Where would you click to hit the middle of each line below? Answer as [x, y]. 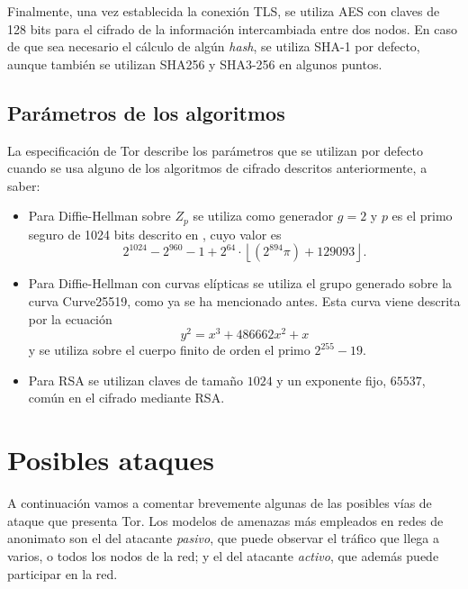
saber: [24, 185]
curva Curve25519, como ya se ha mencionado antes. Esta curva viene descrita [244, 301]
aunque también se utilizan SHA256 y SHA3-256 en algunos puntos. [195, 63]
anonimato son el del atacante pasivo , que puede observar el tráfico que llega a [224, 538]
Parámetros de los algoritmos [146, 112]
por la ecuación [70, 318]
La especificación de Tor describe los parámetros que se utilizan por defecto [215, 150]
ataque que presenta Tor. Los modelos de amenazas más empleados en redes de [225, 520]
